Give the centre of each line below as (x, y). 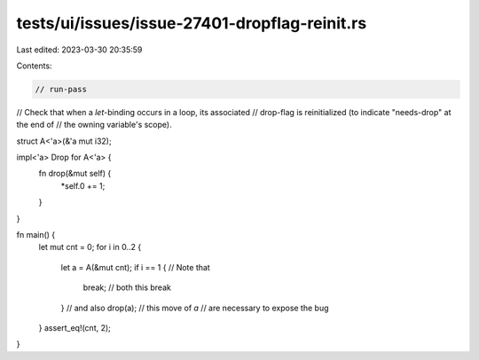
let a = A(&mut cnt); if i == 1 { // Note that (135, 267)
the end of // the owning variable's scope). (94, 125)
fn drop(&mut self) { (75, 174)
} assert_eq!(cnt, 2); (75, 327)
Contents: (34, 66)
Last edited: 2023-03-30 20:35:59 (79, 50)
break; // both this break (127, 287)
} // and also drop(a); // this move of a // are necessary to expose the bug (195, 308)
